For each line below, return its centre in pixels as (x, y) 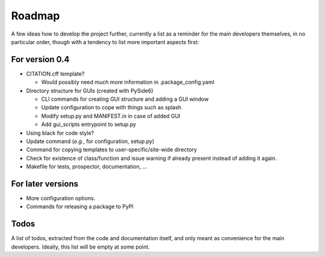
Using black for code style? (60, 133)
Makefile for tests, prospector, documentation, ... (87, 167)
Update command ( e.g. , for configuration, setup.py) (90, 141)
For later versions (45, 184)
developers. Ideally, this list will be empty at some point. (80, 247)
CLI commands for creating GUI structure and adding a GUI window (125, 99)
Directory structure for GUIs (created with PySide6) (90, 90)
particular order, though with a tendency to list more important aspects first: (105, 42)
